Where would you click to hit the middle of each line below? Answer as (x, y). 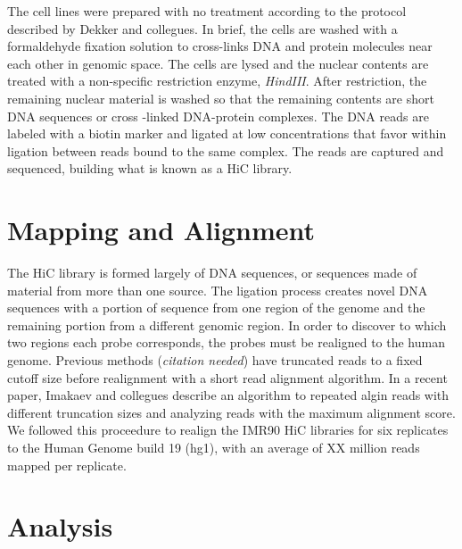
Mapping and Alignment (161, 230)
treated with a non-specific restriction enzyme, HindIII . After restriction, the (217, 81)
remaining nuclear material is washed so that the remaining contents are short (221, 98)
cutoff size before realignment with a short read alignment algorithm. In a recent (227, 377)
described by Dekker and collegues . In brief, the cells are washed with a (202, 28)
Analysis (60, 526)
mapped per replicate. (67, 465)
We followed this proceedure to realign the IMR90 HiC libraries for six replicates (228, 430)
